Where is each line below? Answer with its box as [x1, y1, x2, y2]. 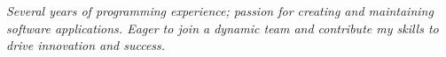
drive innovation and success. [6, 36, 166, 54]
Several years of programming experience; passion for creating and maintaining [6, 2, 434, 19]
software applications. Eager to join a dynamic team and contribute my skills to [6, 18, 439, 37]
